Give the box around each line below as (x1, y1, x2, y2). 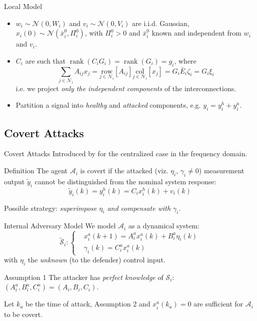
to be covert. (4, 308, 43, 319)
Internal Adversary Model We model (4, 220, 116, 231)
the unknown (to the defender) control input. (27, 254, 165, 265)
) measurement (198, 165, 244, 176)
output (4, 176, 25, 186)
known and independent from (151, 28, 241, 38)
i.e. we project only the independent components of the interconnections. (15, 83, 236, 93)
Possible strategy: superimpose (4, 202, 97, 213)
